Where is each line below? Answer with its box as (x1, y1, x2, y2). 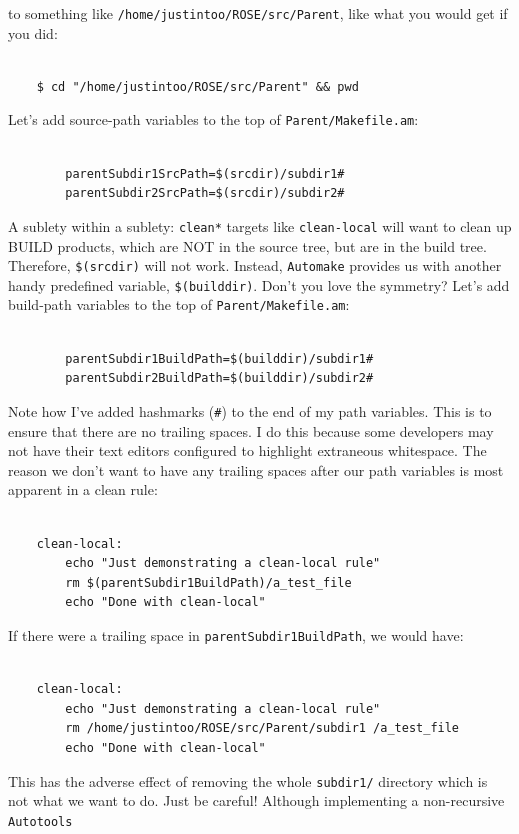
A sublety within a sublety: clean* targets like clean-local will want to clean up (8, 215, 512, 236)
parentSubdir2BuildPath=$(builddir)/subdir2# (65, 371, 374, 386)
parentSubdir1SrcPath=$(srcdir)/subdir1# (65, 166, 345, 181)
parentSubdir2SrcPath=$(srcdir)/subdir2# (65, 186, 345, 201)
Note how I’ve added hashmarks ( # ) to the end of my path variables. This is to (8, 400, 492, 421)
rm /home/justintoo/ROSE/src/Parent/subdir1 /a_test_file (65, 721, 460, 736)
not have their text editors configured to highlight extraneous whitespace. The (8, 440, 487, 461)
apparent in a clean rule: (8, 479, 158, 500)
